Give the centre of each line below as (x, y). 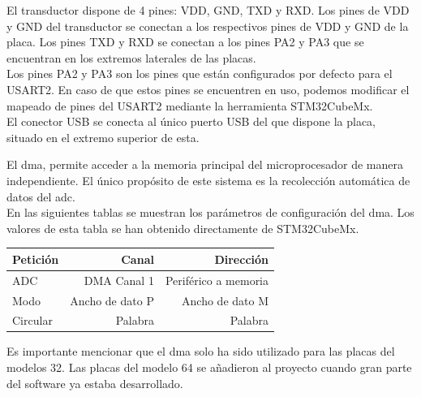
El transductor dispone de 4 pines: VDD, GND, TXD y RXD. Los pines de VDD (208, 10)
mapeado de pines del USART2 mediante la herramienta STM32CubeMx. (190, 105)
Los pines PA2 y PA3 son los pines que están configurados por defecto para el (200, 73)
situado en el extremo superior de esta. (103, 137)
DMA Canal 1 (119, 280)
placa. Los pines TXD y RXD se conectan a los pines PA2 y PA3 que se (185, 42)
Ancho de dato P (112, 300)
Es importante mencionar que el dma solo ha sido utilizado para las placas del (201, 351)
